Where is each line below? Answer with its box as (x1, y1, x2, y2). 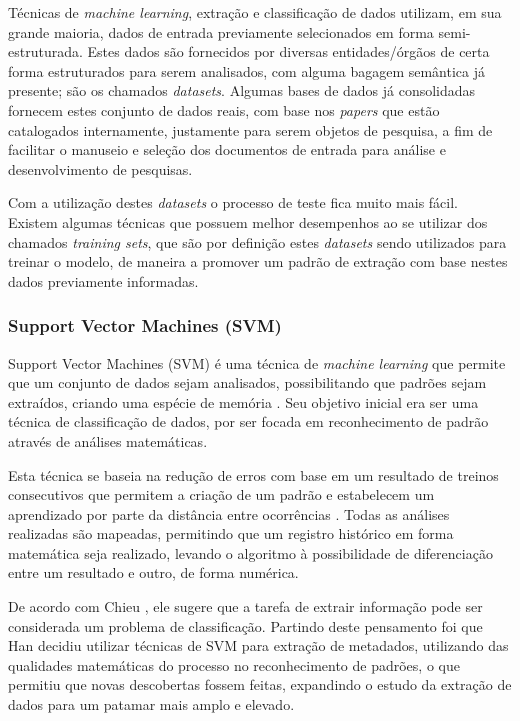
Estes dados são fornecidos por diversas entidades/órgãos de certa (87, 41, 490, 62)
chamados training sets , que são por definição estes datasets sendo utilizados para (8, 231, 507, 252)
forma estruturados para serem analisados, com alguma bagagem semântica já (8, 60, 486, 81)
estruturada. (8, 41, 83, 62)
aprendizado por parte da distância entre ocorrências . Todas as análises (8, 503, 450, 524)
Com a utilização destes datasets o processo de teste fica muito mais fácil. (8, 192, 459, 213)
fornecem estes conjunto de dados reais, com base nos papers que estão (8, 99, 440, 120)
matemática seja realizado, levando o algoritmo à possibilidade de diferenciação (8, 542, 493, 563)
